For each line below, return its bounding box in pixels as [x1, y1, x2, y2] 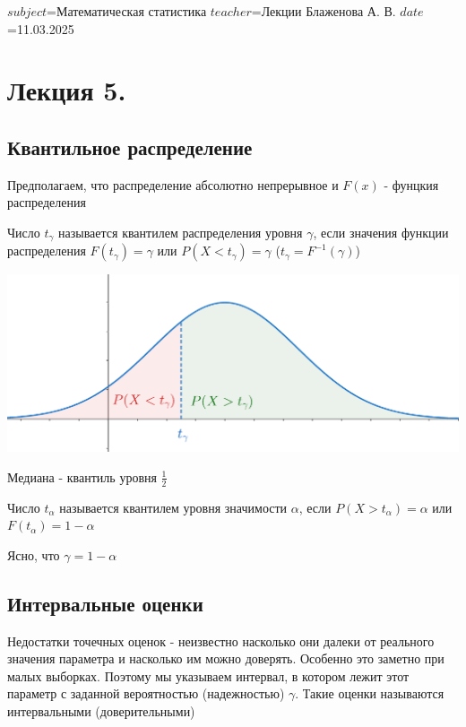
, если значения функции [313, 222, 449, 241]
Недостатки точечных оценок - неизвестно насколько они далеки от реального [7, 631, 435, 650]
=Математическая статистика [47, 2, 207, 20]
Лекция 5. [7, 72, 126, 108]
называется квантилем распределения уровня [58, 222, 303, 241]
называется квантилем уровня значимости [59, 498, 288, 516]
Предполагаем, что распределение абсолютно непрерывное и [7, 175, 339, 194]
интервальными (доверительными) [7, 701, 195, 720]
